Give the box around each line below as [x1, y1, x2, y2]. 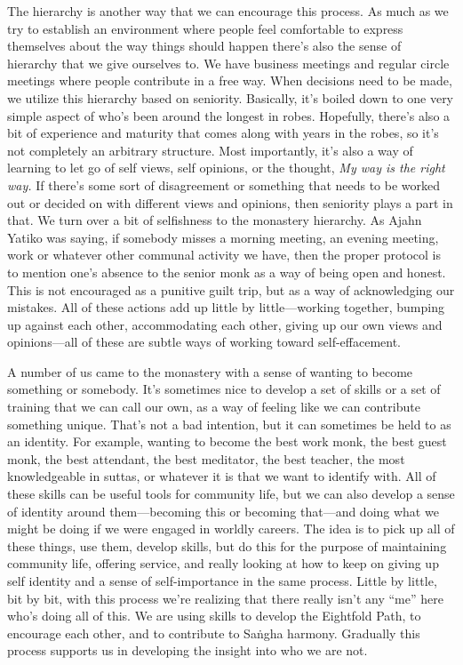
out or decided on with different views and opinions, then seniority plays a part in [7, 193, 453, 212]
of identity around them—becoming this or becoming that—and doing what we [7, 501, 439, 520]
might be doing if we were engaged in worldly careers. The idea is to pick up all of [7, 519, 455, 538]
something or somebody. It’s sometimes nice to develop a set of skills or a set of [7, 380, 441, 398]
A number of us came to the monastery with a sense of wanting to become [7, 362, 413, 381]
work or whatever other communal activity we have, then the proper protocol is [7, 245, 441, 264]
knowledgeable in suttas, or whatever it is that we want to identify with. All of [7, 467, 436, 485]
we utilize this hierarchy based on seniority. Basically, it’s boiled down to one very [7, 88, 454, 107]
